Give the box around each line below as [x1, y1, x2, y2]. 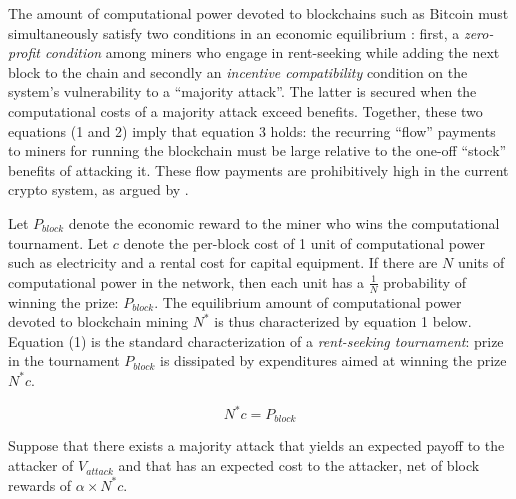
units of [457, 252, 505, 273]
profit [8, 42, 41, 63]
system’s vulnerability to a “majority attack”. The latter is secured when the [8, 81, 477, 102]
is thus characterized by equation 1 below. [214, 311, 472, 332]
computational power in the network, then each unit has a [8, 271, 364, 292]
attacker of [8, 455, 74, 476]
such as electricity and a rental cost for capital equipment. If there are [8, 252, 438, 273]
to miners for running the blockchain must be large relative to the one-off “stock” [8, 140, 507, 161]
